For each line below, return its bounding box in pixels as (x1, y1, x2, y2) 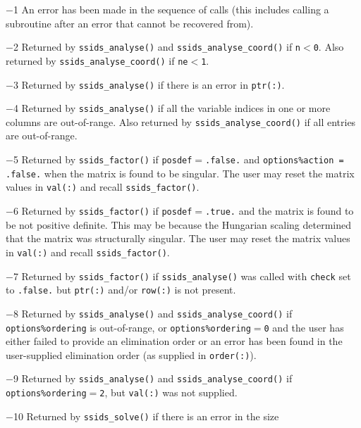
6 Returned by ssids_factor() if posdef (13, 203, 192, 218)
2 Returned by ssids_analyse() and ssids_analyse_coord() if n (13, 39, 301, 54)
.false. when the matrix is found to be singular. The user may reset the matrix (6, 165, 355, 180)
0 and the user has (264, 320, 344, 334)
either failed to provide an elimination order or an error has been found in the (6, 334, 343, 348)
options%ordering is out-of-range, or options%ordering (6, 320, 251, 334)
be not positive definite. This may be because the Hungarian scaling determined (6, 217, 351, 232)
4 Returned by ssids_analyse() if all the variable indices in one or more (13, 101, 331, 115)
